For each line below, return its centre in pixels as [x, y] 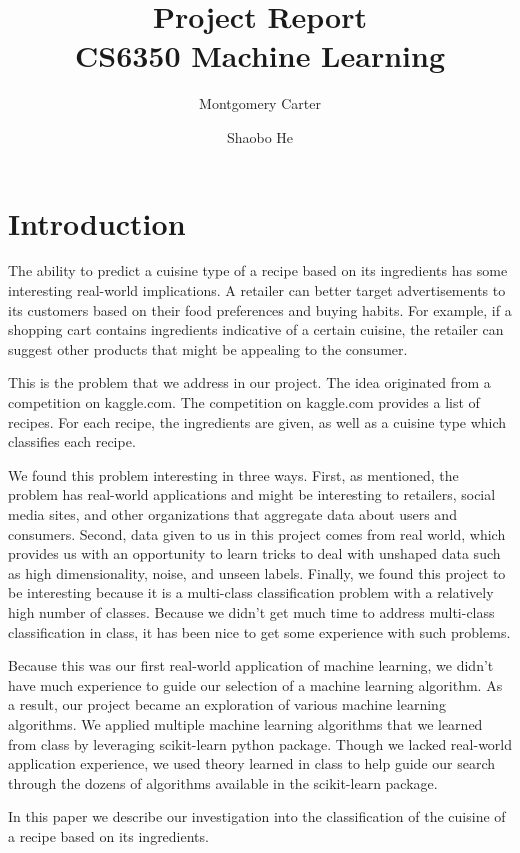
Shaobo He [260, 136]
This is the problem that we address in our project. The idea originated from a [249, 382]
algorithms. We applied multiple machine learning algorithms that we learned [245, 723]
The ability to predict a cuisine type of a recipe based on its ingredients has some [258, 270]
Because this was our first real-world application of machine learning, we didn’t [251, 665]
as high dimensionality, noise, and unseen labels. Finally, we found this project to [257, 572]
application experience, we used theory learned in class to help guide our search [251, 763]
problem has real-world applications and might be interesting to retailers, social [252, 494]
